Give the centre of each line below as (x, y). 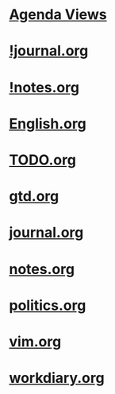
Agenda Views (58, 15)
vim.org (35, 341)
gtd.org (34, 197)
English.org (48, 124)
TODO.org (42, 160)
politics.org (48, 305)
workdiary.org (57, 378)
